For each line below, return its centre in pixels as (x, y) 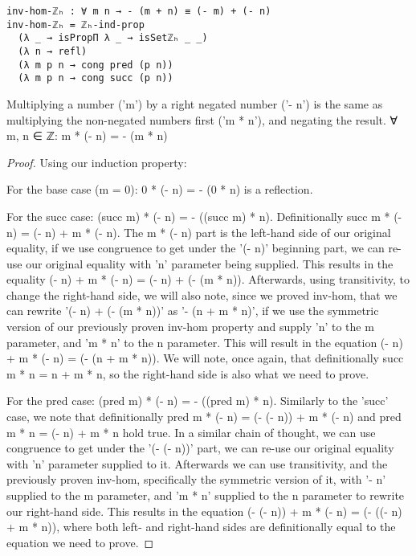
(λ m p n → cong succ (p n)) (96, 78)
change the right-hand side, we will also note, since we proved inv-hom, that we (202, 294)
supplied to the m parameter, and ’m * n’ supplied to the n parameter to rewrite (206, 495)
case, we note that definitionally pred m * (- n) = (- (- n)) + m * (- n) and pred (204, 417)
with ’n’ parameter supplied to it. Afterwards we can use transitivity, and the (197, 463)
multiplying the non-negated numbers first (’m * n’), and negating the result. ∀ (202, 119)
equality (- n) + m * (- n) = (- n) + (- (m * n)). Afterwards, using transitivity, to (208, 279)
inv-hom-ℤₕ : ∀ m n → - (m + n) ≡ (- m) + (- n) (139, 11)
